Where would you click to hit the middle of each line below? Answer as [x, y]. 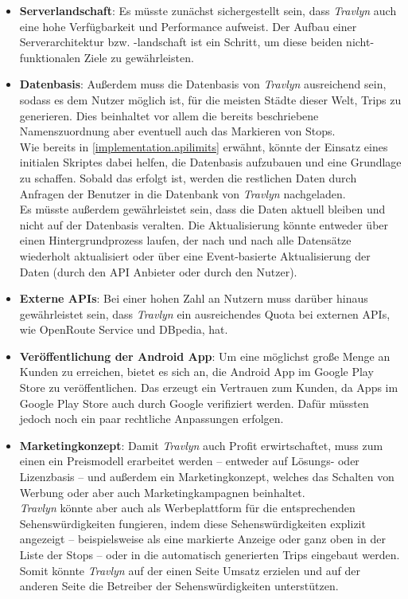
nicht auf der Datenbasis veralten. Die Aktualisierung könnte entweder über [204, 224]
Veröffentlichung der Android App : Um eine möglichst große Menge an [205, 356]
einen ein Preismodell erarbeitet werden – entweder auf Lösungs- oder [189, 461]
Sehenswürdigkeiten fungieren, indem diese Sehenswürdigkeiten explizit [192, 523]
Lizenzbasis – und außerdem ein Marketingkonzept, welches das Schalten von [207, 477]
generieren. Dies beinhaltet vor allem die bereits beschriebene [169, 115]
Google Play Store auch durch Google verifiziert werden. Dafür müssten [194, 403]
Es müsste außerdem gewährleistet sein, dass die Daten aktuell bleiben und [202, 209]
